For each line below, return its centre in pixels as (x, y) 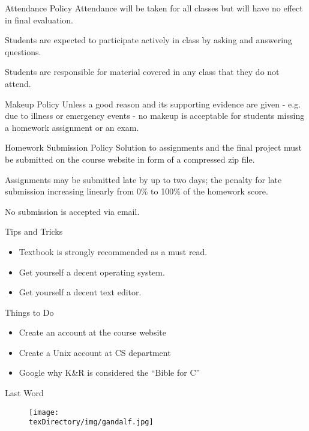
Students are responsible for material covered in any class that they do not (142, 72)
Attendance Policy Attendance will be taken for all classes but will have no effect (154, 8)
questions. (23, 51)
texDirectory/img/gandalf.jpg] (91, 422)
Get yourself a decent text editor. (80, 292)
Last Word (24, 393)
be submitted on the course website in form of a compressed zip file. (130, 159)
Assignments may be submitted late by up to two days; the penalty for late (143, 179)
